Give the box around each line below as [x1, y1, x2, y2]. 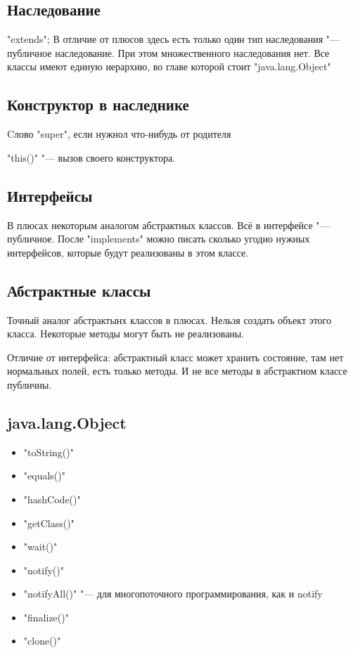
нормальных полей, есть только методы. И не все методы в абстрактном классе [7, 363, 347, 378]
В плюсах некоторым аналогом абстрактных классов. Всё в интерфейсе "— [7, 217, 330, 232]
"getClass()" [23, 515, 75, 530]
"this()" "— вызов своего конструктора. [7, 150, 176, 164]
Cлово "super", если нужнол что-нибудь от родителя [7, 127, 231, 141]
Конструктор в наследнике [7, 93, 189, 115]
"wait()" [23, 539, 58, 554]
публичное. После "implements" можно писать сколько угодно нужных [7, 231, 310, 246]
